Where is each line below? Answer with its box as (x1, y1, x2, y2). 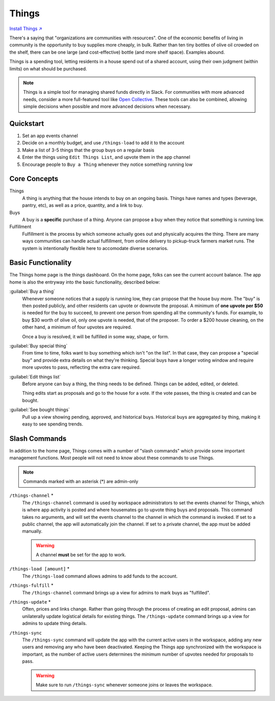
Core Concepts (9, 174, 59, 183)
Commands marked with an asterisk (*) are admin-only (23, 478, 139, 484)
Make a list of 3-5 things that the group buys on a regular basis (22, 147, 155, 153)
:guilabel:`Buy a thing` (9, 288, 56, 294)
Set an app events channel (22, 133, 78, 139)
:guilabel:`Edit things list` (9, 373, 61, 380)
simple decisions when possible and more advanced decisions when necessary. (23, 104, 191, 110)
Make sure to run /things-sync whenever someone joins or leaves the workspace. (36, 682, 213, 688)
